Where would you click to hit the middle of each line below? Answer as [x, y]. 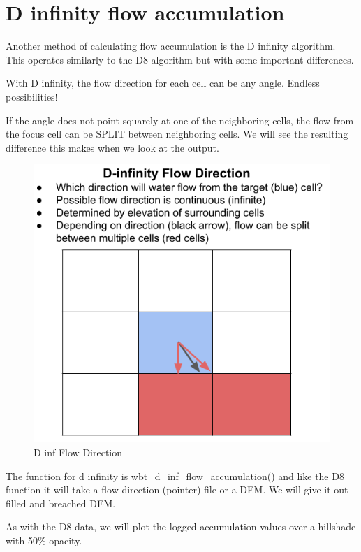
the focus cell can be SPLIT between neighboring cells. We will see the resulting [177, 134]
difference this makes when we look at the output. [112, 147]
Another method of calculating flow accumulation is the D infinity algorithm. [171, 46]
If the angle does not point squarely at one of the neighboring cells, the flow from [180, 120]
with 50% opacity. [44, 540]
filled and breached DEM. [61, 503]
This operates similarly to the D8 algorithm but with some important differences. [180, 59]
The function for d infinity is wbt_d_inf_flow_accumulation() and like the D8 [175, 475]
